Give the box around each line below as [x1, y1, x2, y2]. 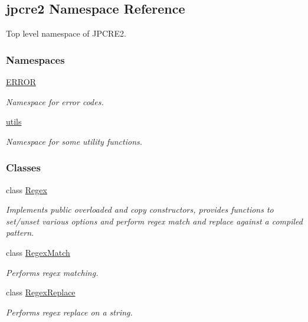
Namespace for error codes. [6, 95, 104, 108]
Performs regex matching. [6, 266, 99, 278]
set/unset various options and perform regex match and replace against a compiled [6, 214, 303, 227]
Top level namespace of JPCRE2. [6, 27, 126, 40]
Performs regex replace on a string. [6, 305, 133, 318]
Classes [6, 160, 41, 175]
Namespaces [6, 52, 65, 67]
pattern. [6, 226, 34, 239]
